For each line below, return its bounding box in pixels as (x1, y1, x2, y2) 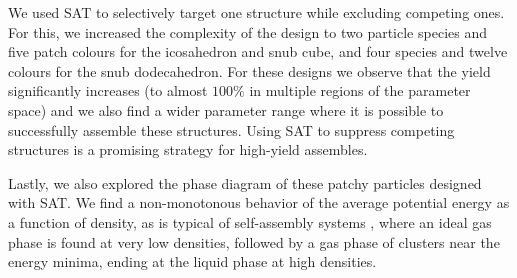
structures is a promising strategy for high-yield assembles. (8, 139, 368, 160)
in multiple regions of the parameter (249, 80, 471, 101)
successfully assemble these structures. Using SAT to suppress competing (8, 119, 455, 140)
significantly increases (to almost (8, 80, 208, 101)
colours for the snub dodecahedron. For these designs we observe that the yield (8, 60, 491, 81)
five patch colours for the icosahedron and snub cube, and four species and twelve (8, 41, 508, 62)
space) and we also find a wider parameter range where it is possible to (8, 99, 444, 120)
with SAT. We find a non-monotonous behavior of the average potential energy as (8, 192, 510, 213)
